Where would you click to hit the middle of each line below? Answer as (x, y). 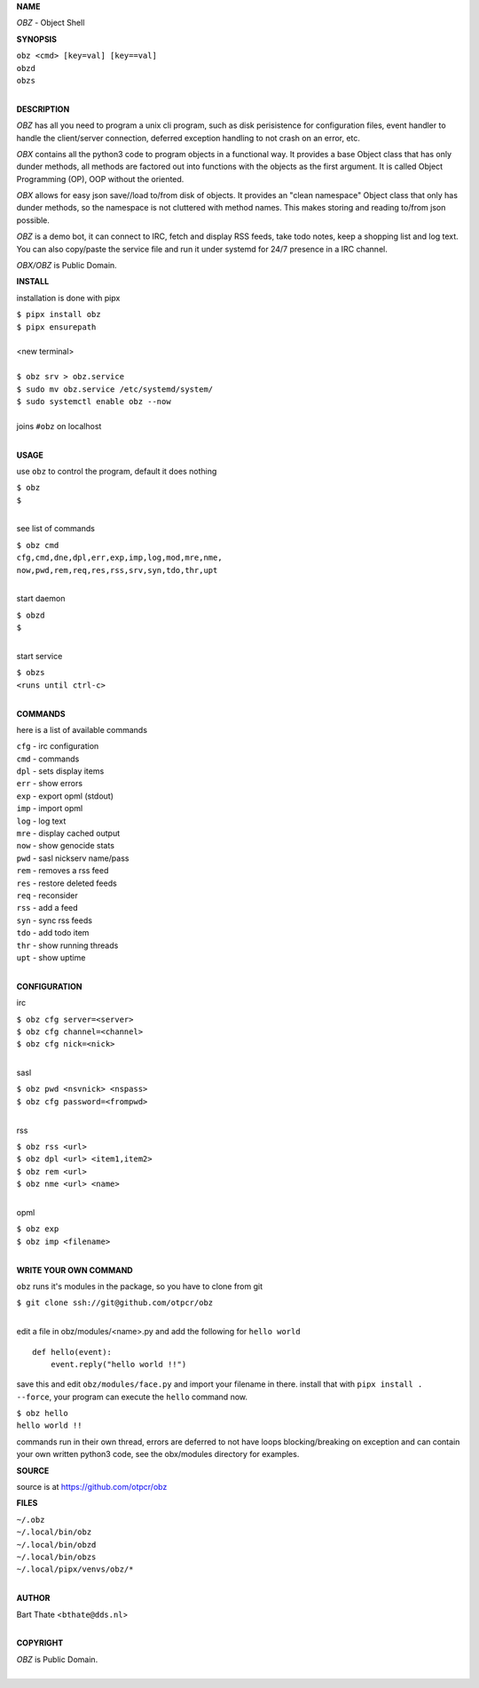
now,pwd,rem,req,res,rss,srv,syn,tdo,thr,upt (117, 570)
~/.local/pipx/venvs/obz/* (75, 1569)
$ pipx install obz (59, 315)
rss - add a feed (47, 908)
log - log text (41, 821)
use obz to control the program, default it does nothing (117, 471)
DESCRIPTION (43, 109)
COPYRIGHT (40, 1643)
